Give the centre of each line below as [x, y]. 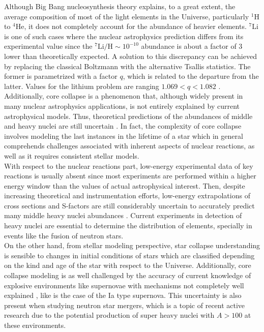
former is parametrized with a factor [61, 76]
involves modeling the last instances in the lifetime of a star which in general [124, 135]
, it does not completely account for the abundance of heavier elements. [135, 26]
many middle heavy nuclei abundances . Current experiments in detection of [123, 215]
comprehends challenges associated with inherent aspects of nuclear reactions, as [129, 146]
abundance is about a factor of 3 [192, 46]
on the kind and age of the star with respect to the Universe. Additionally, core [128, 265]
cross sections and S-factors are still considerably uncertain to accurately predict [129, 205]
